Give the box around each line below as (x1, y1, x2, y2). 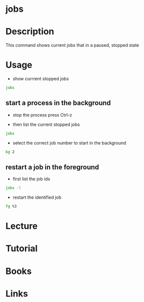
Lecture (5, 220, 38, 232)
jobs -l (5, 185, 22, 190)
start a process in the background (5, 99, 111, 107)
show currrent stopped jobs (12, 76, 69, 82)
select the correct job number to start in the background (12, 140, 126, 146)
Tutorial (5, 243, 38, 254)
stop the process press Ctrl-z (12, 112, 72, 118)
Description (5, 26, 54, 37)
